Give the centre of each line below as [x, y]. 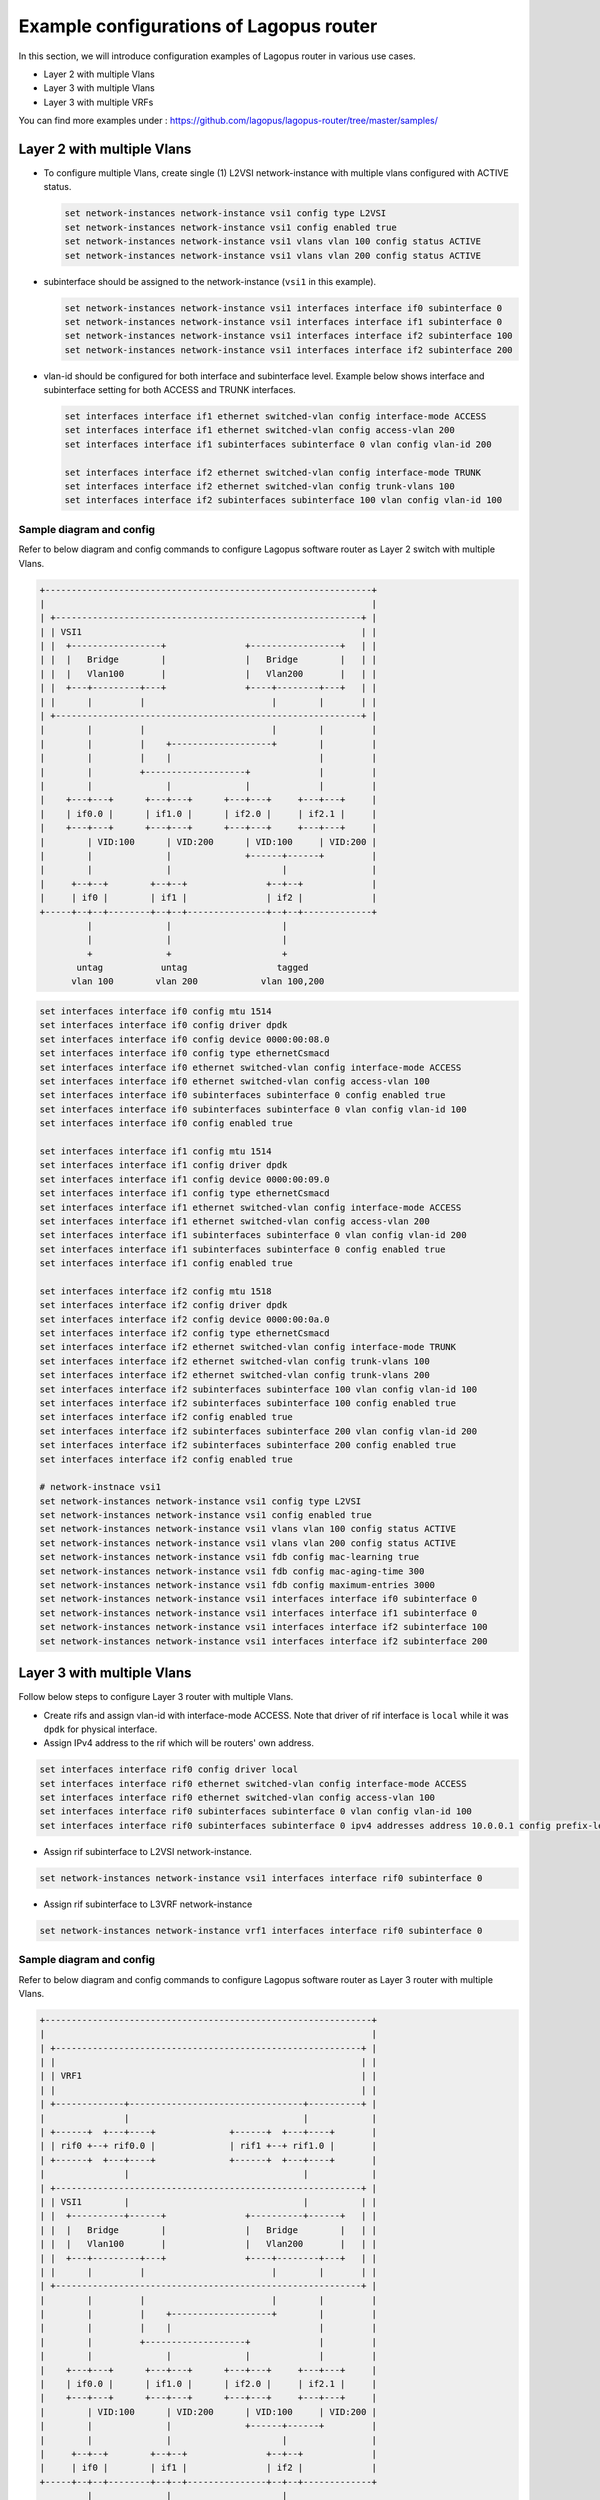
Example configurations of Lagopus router [198, 26]
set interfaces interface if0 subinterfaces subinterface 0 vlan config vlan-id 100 [253, 1109]
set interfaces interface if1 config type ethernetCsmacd [184, 1193]
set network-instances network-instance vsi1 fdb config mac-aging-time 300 [232, 1571]
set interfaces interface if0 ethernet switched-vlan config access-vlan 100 [234, 1081]
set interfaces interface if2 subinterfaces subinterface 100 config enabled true [248, 1403]
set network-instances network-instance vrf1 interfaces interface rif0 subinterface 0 [261, 1930]
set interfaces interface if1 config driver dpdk [163, 1165]
